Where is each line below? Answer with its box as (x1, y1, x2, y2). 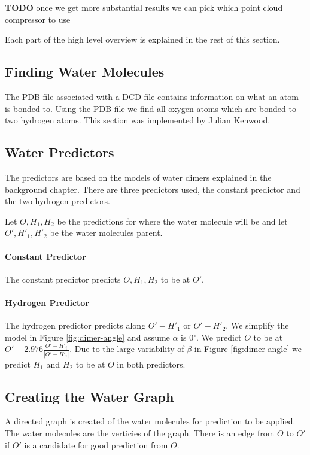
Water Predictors (5, 143, 114, 162)
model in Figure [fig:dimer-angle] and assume (5, 330, 170, 343)
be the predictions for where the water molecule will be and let (57, 214, 288, 227)
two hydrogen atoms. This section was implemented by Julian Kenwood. (5, 114, 271, 126)
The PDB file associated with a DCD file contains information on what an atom (5, 90, 299, 102)
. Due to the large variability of (69, 342, 184, 355)
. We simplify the (226, 319, 289, 332)
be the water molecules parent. (50, 226, 163, 239)
